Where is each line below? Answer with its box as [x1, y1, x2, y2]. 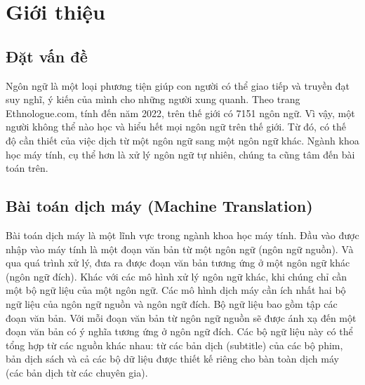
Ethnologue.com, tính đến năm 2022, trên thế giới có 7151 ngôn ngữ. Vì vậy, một [6, 105, 355, 120]
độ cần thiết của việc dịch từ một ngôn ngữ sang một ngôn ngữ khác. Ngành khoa [6, 133, 359, 147]
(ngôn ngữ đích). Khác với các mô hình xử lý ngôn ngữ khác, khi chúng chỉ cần [6, 269, 347, 283]
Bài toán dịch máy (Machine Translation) [6, 195, 313, 217]
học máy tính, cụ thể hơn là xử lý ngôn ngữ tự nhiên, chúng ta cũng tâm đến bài [6, 147, 355, 161]
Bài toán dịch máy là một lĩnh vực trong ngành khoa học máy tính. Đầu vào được [6, 227, 359, 242]
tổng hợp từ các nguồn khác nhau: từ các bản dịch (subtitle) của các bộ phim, [6, 337, 343, 352]
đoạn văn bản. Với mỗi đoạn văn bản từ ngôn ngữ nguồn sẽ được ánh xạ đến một [6, 310, 357, 325]
